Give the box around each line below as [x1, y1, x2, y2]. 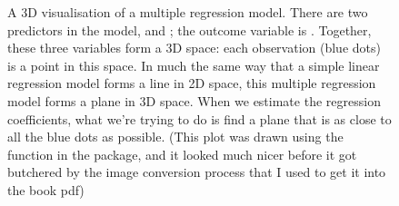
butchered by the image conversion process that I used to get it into [7, 162, 386, 181]
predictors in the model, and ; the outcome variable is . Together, [7, 20, 372, 39]
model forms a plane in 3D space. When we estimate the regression [7, 91, 381, 110]
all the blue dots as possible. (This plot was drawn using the [7, 127, 344, 146]
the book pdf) [7, 180, 85, 199]
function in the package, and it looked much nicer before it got [7, 144, 357, 163]
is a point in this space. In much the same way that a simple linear [7, 55, 380, 74]
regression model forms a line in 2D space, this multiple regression [7, 74, 376, 93]
